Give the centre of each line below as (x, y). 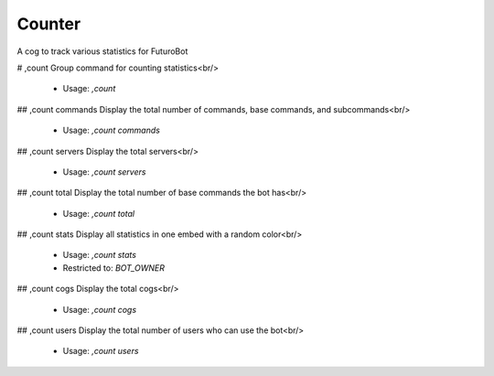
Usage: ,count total (99, 213)
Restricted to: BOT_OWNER (113, 268)
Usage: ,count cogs (100, 309)
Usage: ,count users (101, 351)
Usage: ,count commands (111, 130)
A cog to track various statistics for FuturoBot (102, 51)
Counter (49, 24)
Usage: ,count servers (104, 172)
